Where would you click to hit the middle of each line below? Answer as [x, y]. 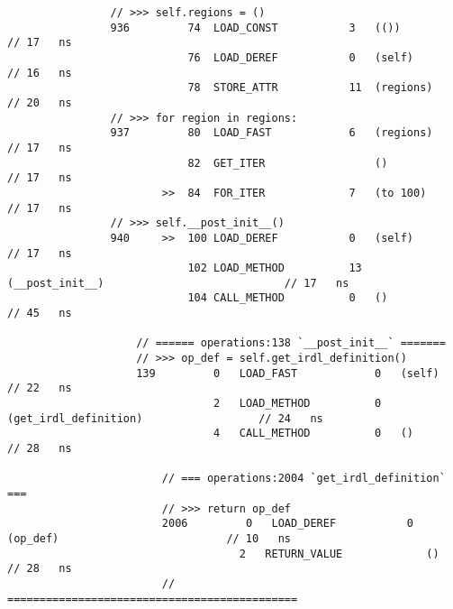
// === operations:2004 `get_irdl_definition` [304, 479]
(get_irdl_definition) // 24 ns [165, 418]
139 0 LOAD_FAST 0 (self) [288, 373]
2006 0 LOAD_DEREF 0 [288, 524]
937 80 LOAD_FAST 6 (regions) [272, 133]
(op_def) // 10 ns [149, 538]
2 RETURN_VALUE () [339, 554]
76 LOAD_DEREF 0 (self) [301, 57]
